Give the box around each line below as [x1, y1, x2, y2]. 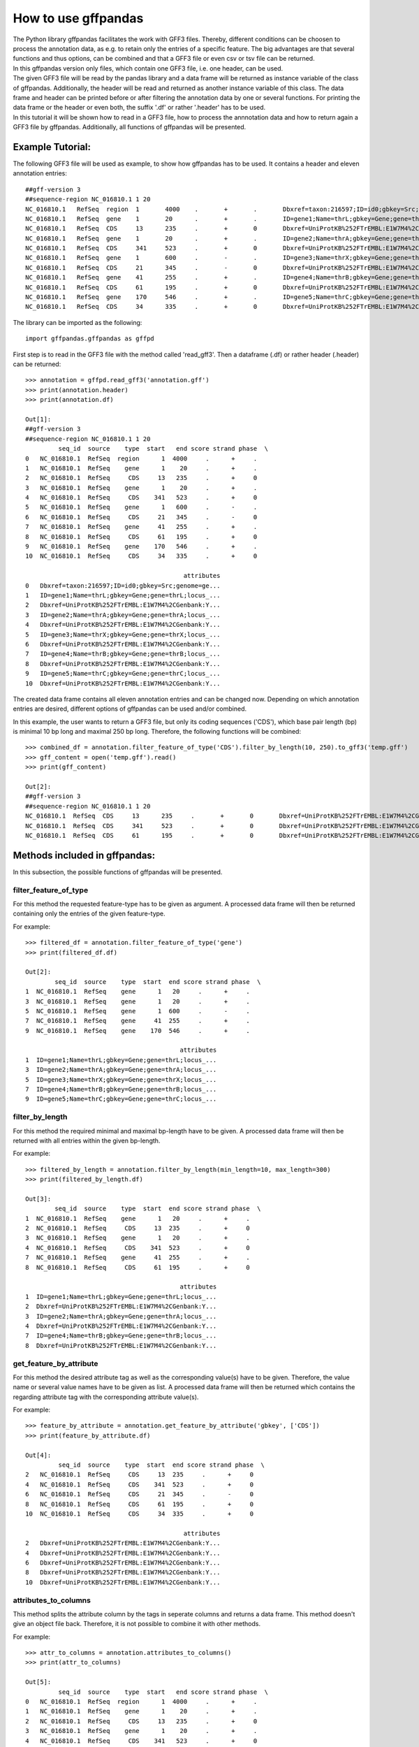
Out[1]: [25, 415, 52, 423]
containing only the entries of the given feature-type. [13, 909, 166, 918]
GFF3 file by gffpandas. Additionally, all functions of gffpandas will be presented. [13, 123, 247, 131]
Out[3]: [25, 1195, 52, 1203]
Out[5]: [25, 1678, 52, 1686]
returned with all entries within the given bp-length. [13, 1136, 161, 1145]
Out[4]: [25, 1451, 52, 1459]
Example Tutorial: [13, 140, 91, 153]
